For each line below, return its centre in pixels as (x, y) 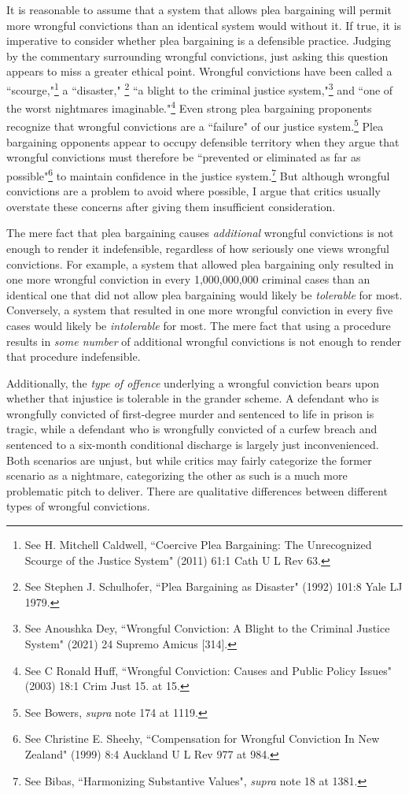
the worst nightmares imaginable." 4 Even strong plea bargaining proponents (189, 107)
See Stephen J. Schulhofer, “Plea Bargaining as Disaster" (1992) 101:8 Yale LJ (214, 586)
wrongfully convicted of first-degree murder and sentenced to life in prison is (190, 413)
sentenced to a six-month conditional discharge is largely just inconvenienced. (193, 445)
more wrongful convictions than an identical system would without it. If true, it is (204, 25)
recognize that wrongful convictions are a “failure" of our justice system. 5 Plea (195, 125)
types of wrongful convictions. (78, 506)
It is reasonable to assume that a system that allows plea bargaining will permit (199, 9)
